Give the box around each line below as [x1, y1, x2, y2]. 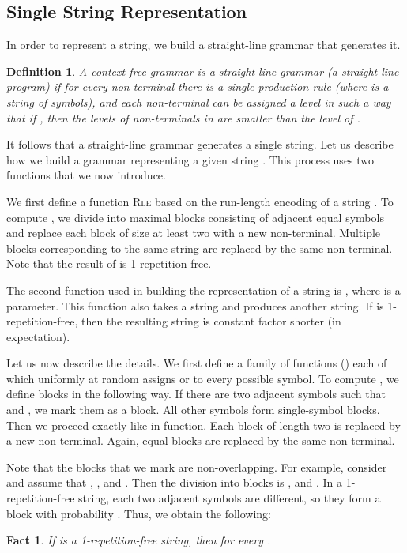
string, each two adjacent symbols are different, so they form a [78, 490, 381, 506]
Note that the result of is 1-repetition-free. [6, 255, 212, 272]
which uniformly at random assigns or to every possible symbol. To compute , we [6, 370, 399, 386]
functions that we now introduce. [6, 167, 166, 183]
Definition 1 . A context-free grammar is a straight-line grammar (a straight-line [6, 62, 399, 79]
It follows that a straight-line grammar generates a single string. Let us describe [6, 136, 394, 152]
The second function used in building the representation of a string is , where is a [6, 281, 401, 298]
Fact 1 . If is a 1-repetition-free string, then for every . [6, 532, 271, 548]
